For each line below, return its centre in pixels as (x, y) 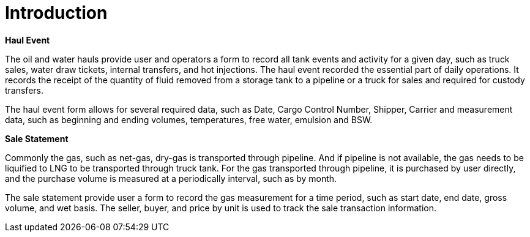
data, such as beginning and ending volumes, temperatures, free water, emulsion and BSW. (189, 119)
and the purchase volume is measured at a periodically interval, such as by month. (171, 178)
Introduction (56, 13)
